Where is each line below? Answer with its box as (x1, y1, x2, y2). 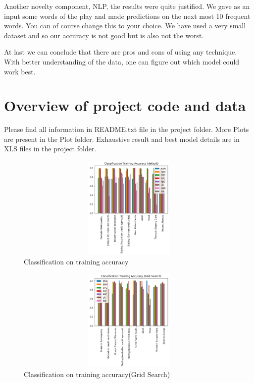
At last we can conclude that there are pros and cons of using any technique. (4, 47, 237, 57)
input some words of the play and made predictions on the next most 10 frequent (4, 10, 251, 21)
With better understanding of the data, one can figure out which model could (4, 56, 240, 66)
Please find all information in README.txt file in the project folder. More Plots (4, 124, 249, 134)
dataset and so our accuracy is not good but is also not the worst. (4, 30, 204, 40)
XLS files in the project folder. (4, 143, 97, 154)
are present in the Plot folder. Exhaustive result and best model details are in (4, 133, 240, 144)
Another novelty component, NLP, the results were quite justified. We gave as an (4, 1, 250, 11)
